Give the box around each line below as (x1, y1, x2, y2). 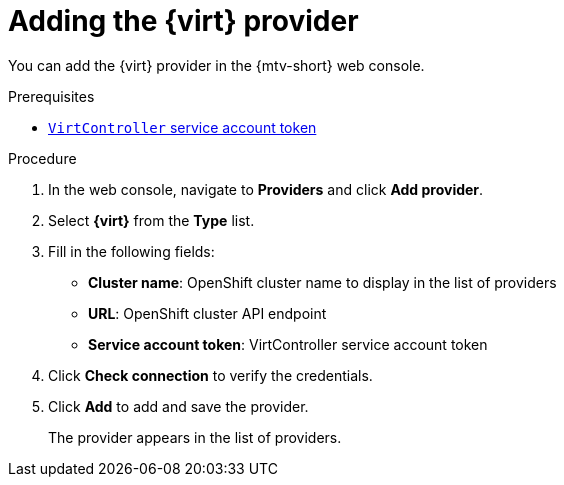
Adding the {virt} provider (8, 4, 359, 38)
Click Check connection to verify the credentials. (48, 366, 373, 384)
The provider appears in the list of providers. (48, 428, 342, 446)
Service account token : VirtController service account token (88, 335, 488, 353)
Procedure (8, 149, 77, 167)
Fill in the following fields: (48, 242, 215, 260)
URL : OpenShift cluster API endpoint (88, 304, 327, 322)
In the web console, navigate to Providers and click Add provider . (48, 180, 484, 198)
